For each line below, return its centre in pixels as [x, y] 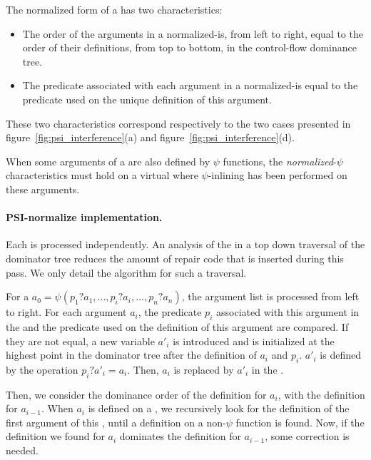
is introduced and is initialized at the [254, 341]
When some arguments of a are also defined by [108, 161]
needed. [22, 450]
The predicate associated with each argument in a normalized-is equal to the [190, 85]
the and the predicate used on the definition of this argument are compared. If [177, 326]
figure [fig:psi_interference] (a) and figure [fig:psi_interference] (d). [150, 137]
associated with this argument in [288, 312]
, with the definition [321, 394]
